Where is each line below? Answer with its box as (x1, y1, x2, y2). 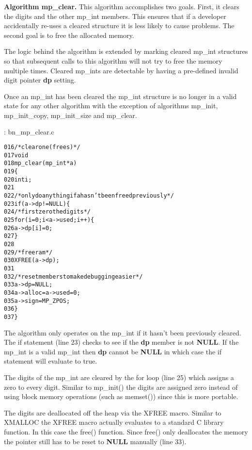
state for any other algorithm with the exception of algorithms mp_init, (4, 100, 218, 111)
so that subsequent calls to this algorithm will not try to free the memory (4, 55, 222, 66)
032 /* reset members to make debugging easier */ (4, 273, 143, 280)
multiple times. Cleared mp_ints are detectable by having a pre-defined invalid (4, 65, 238, 75)
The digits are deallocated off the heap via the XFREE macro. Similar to (4, 407, 221, 417)
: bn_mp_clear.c (4, 126, 54, 136)
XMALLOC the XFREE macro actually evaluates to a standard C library (4, 417, 224, 427)
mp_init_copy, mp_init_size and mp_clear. (4, 110, 137, 120)
